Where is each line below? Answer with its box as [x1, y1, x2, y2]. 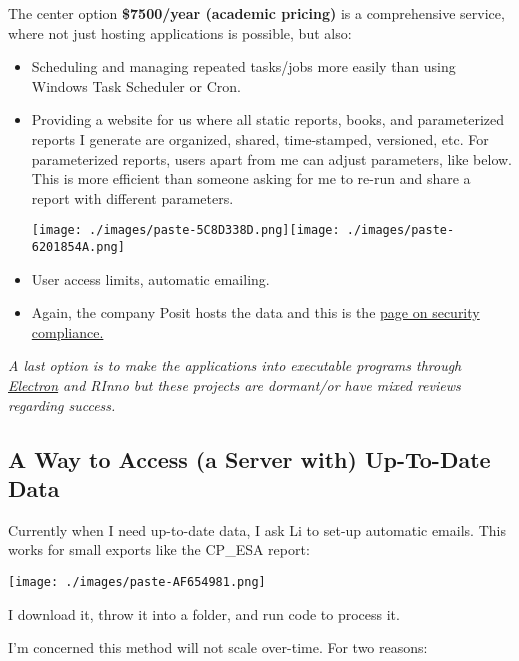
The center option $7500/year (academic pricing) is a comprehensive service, [8, 3, 505, 23]
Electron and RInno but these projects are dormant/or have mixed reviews [8, 375, 461, 396]
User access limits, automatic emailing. [31, 268, 270, 289]
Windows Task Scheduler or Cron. [31, 75, 241, 96]
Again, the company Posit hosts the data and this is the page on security [31, 302, 480, 323]
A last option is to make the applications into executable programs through [8, 355, 462, 376]
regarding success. [8, 394, 116, 415]
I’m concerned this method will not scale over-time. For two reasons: [8, 637, 428, 658]
